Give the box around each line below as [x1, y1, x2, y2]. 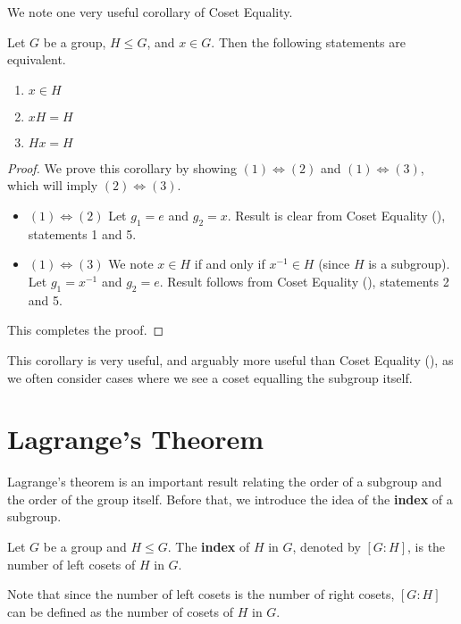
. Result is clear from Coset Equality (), [227, 205, 446, 224]
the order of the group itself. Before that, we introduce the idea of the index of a [7, 489, 453, 508]
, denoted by [292, 537, 361, 556]
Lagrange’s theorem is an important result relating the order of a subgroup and [7, 472, 442, 491]
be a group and [43, 537, 127, 556]
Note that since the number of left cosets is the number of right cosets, [7, 585, 395, 603]
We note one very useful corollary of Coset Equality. [7, 3, 293, 21]
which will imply [7, 176, 98, 195]
